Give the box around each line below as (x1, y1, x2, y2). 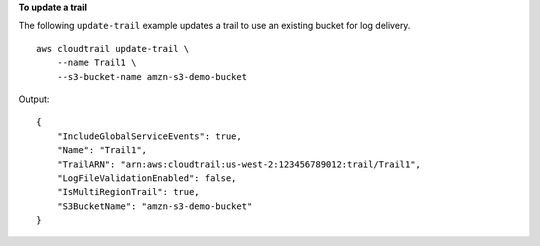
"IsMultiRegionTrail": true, (56, 186, 200, 198)
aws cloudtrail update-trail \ (36, 43, 190, 54)
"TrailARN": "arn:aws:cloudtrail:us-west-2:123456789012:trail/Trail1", (56, 158, 422, 170)
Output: (18, 93, 50, 105)
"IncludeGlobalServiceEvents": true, (56, 130, 242, 142)
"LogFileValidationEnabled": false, (56, 172, 237, 184)
